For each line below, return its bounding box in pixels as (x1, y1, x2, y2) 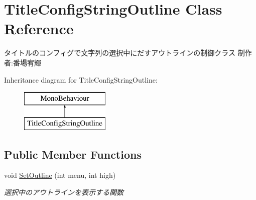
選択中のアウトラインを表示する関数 (4, 187, 123, 197)
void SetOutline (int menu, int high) (4, 170, 116, 180)
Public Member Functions (4, 146, 142, 162)
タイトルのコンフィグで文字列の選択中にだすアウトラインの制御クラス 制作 (4, 47, 252, 58)
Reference (4, 18, 74, 39)
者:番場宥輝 (4, 57, 41, 68)
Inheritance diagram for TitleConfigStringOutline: (4, 74, 158, 85)
